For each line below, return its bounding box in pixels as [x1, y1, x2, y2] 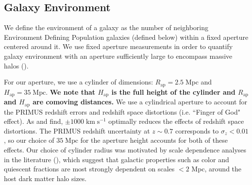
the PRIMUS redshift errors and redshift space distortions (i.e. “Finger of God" [4, 106, 240, 117]
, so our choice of [4, 135, 54, 145]
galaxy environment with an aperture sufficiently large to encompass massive [4, 50, 233, 61]
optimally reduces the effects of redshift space [108, 116, 244, 126]
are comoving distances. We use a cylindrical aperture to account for [33, 97, 247, 107]
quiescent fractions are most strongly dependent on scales [4, 164, 175, 174]
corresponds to [175, 125, 219, 135]
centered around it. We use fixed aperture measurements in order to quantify [4, 41, 233, 51]
